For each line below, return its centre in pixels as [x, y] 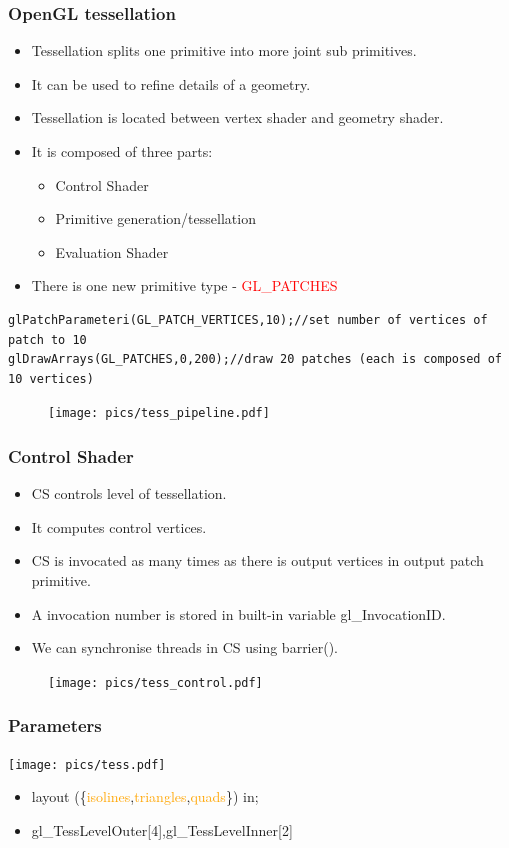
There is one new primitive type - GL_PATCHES [184, 285]
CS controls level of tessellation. [129, 493]
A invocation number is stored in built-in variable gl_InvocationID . [238, 613]
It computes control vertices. [119, 526]
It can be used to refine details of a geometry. [171, 83]
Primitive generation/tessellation [155, 218]
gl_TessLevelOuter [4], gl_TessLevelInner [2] [162, 829]
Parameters [55, 725]
